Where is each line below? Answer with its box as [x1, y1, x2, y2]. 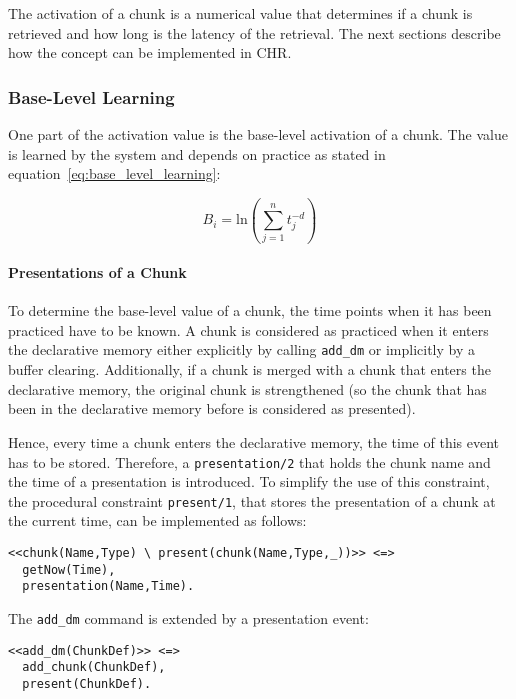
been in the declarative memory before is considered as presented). [8, 398, 416, 419]
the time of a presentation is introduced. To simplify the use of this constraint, [8, 471, 490, 492]
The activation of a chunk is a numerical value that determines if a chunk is [8, 3, 473, 23]
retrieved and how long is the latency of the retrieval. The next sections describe [8, 22, 501, 43]
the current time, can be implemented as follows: [8, 510, 307, 531]
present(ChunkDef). [22, 676, 152, 691]
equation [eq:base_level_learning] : [8, 163, 221, 184]
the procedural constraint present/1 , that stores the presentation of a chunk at [8, 490, 496, 511]
